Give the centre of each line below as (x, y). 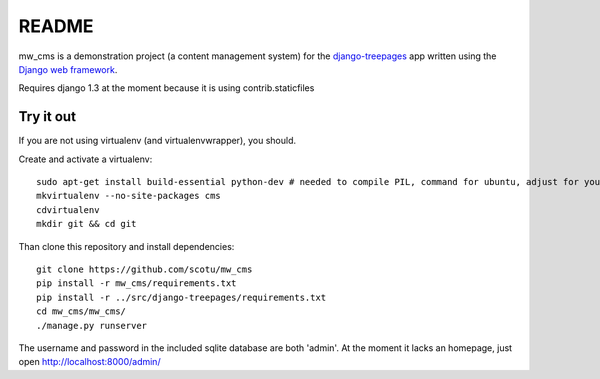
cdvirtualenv (68, 209)
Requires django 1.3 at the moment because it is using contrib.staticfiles (166, 88)
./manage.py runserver (92, 325)
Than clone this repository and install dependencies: (126, 246)
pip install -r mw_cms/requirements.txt (136, 283)
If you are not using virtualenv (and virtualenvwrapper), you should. (157, 141)
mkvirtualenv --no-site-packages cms (129, 196)
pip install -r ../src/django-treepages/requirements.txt (181, 297)
